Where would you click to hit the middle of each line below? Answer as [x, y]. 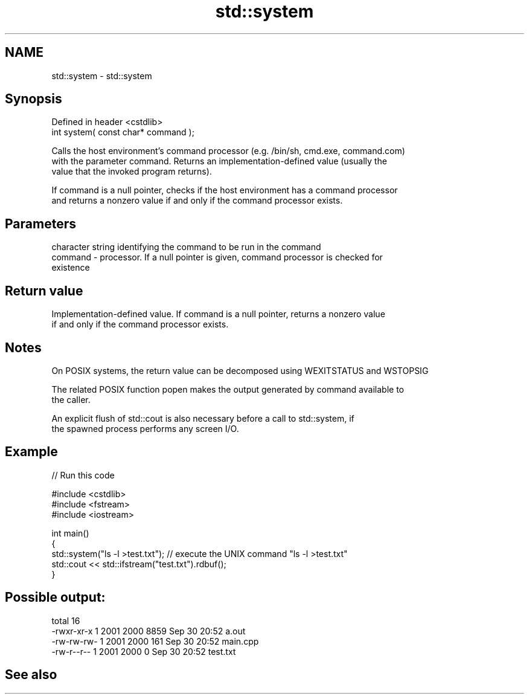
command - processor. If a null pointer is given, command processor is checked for [217, 257]
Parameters [40, 224]
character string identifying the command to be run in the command [186, 247]
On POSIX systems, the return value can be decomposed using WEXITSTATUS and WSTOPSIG [240, 370]
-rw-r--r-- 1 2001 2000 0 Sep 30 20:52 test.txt [144, 651]
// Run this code [83, 475]
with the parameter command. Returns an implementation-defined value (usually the [219, 161]
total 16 [66, 620]
